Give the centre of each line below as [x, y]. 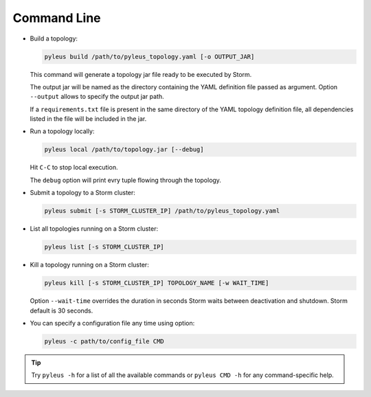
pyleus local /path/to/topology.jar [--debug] [124, 150]
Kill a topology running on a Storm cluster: [89, 265]
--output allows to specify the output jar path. [97, 97]
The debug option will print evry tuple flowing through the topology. [125, 180]
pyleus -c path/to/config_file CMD [104, 341]
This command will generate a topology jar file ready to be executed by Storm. [141, 74]
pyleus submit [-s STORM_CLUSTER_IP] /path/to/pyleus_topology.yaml [162, 211]
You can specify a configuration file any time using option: [112, 323]
